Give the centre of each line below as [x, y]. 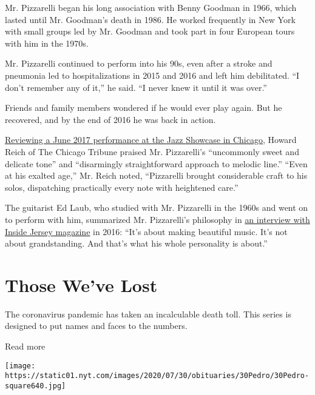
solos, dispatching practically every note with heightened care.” [122, 187]
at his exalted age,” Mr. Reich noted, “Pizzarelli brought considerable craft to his [156, 175]
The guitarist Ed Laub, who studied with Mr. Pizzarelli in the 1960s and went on [157, 207]
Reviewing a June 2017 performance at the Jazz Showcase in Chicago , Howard [151, 140]
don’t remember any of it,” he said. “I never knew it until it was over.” [136, 87]
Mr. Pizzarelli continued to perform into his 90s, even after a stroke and [139, 63]
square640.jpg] [36, 386]
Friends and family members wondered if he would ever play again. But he [144, 108]
